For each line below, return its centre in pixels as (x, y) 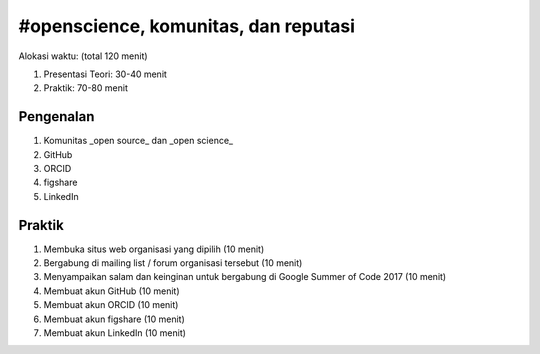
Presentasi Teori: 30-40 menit (105, 74)
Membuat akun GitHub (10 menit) (111, 291)
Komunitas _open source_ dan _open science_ (138, 141)
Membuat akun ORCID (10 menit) (111, 305)
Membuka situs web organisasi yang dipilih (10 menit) (154, 249)
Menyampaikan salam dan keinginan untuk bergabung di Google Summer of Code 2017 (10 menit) (245, 277)
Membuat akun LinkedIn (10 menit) (115, 333)
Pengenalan (56, 116)
